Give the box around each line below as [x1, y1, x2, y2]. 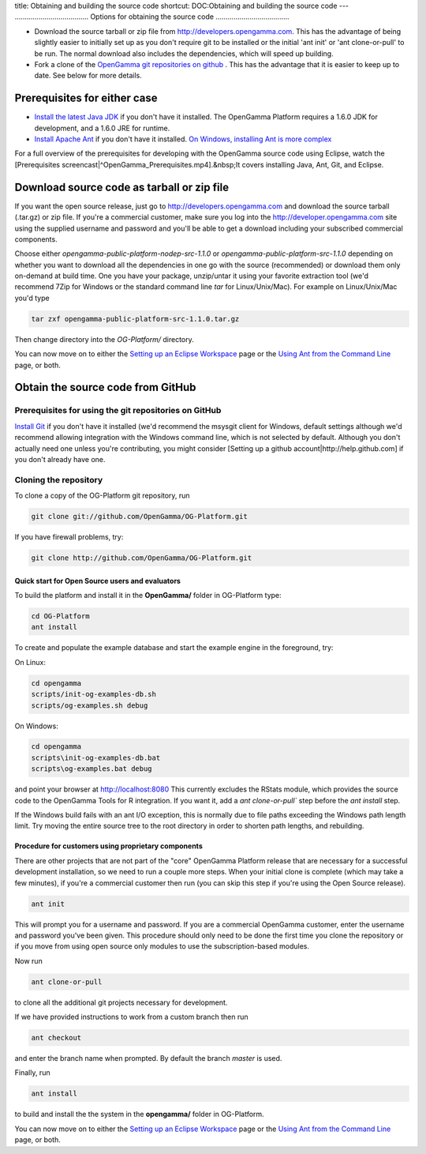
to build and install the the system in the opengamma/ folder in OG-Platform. [14, 1110, 264, 1119]
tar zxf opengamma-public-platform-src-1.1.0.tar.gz [31, 314, 240, 323]
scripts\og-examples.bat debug [31, 765, 153, 773]
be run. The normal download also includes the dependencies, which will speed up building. [34, 48, 334, 58]
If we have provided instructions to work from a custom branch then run [14, 1012, 248, 1022]
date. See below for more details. [34, 71, 142, 81]
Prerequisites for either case [14, 92, 158, 105]
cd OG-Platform [31, 611, 90, 620]
